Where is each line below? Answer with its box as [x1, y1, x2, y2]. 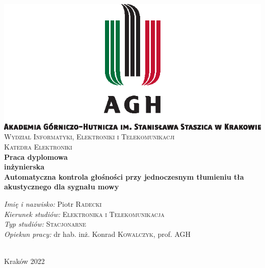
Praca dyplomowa [4, 151, 68, 162]
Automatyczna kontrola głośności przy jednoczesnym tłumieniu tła [4, 171, 244, 182]
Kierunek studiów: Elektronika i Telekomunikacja [4, 208, 165, 219]
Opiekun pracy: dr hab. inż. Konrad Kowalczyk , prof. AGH [4, 228, 191, 239]
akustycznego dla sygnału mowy [4, 181, 119, 192]
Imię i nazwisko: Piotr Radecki [4, 198, 102, 209]
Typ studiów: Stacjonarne [4, 218, 86, 229]
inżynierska [4, 161, 45, 172]
